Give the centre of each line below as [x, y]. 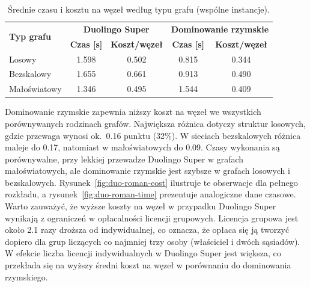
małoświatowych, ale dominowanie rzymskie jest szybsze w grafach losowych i [147, 171]
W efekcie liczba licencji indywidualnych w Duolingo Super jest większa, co [143, 253]
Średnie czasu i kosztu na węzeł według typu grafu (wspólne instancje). [139, 9]
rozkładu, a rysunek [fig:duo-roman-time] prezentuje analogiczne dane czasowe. [150, 194]
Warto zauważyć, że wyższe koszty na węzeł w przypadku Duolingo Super [141, 206]
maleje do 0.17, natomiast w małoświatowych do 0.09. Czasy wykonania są [142, 147]
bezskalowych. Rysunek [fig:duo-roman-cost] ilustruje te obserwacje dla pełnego [151, 182]
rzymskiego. [26, 276]
